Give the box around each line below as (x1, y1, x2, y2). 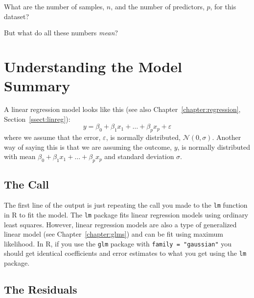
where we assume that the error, (4, 132, 101, 142)
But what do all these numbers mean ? (4, 27, 118, 38)
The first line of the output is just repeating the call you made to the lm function (4, 200, 248, 210)
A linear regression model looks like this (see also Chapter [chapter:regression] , (4, 104, 241, 114)
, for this (210, 1, 236, 11)
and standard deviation (104, 151, 174, 162)
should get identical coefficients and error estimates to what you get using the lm (4, 248, 247, 258)
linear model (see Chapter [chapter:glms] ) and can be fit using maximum (4, 229, 223, 239)
